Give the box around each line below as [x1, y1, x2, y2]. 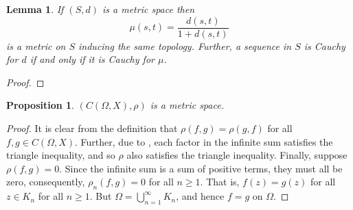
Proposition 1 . [6, 98, 74, 112]
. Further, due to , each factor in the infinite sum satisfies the [75, 134, 333, 148]
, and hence [176, 189, 225, 203]
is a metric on [6, 38, 66, 53]
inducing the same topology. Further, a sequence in [78, 38, 292, 53]
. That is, [200, 174, 240, 189]
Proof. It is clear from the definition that [6, 121, 178, 135]
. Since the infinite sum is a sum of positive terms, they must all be [59, 161, 343, 175]
